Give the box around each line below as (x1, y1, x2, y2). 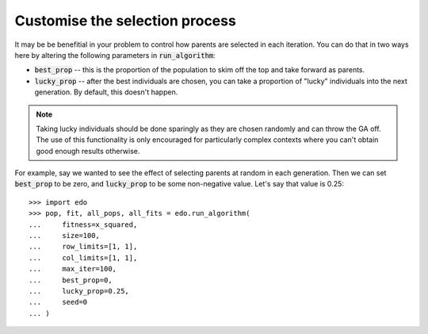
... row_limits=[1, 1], (29, 242, 138, 251)
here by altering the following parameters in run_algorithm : (14, 50, 216, 60)
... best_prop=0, (29, 275, 113, 285)
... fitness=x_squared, (29, 220, 138, 229)
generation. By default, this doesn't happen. (34, 87, 178, 97)
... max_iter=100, (29, 264, 117, 274)
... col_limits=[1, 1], (29, 253, 138, 262)
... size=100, (29, 231, 101, 240)
